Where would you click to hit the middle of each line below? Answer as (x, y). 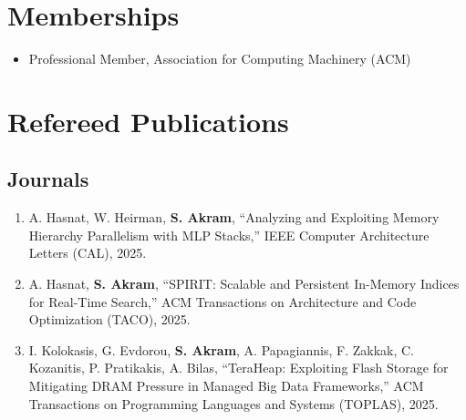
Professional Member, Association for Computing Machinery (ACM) (220, 59)
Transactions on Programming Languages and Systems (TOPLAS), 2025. (233, 403)
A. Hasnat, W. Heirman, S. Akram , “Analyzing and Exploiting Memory (234, 217)
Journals (48, 179)
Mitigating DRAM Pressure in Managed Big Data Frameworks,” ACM (226, 386)
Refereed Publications (148, 121)
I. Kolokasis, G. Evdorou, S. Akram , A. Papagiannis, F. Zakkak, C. (221, 349)
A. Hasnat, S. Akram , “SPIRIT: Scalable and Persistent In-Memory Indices (244, 284)
